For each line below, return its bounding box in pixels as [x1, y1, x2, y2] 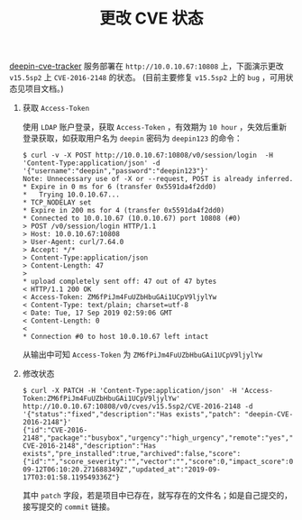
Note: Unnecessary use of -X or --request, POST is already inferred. [22, 175, 294, 184]
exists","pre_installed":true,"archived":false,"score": [22, 450, 242, 459]
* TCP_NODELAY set [22, 198, 92, 207]
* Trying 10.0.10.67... [22, 190, 120, 199]
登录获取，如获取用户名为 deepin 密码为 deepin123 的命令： [22, 132, 243, 144]
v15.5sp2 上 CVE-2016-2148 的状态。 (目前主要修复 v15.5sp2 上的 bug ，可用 [9, 72, 286, 83]
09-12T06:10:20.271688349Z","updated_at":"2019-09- [22, 465, 221, 474]
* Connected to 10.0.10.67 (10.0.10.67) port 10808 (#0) [22, 214, 242, 224]
